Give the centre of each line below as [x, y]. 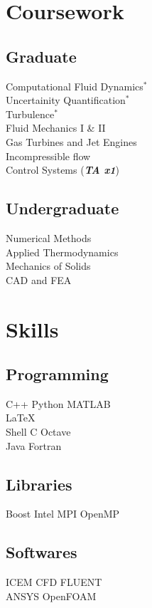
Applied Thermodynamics [62, 252]
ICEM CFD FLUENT [54, 582]
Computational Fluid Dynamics [75, 86]
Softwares [42, 552]
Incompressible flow [48, 156]
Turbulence [30, 114]
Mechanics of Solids [48, 266]
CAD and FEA [39, 279]
